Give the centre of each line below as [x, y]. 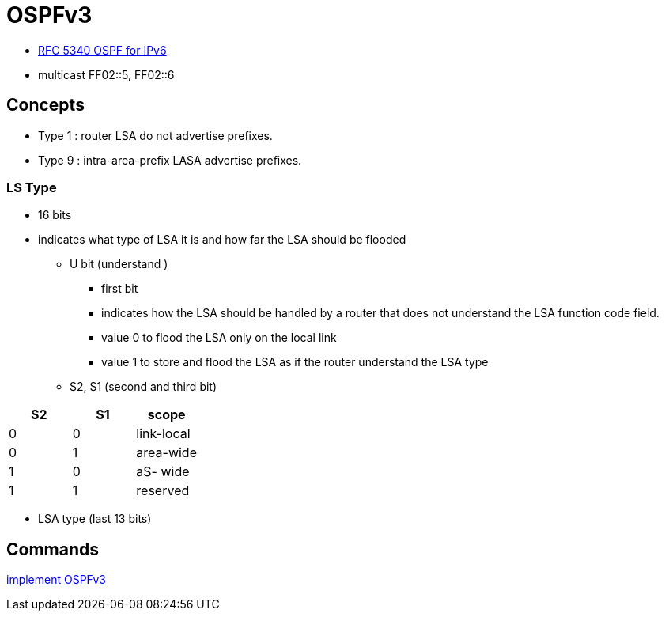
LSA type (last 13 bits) [95, 519]
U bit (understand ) [119, 264]
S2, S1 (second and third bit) [144, 387]
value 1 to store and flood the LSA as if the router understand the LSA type [295, 362]
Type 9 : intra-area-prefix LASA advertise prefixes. [170, 160]
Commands [53, 549]
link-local [163, 434]
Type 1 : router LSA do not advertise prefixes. [155, 135]
